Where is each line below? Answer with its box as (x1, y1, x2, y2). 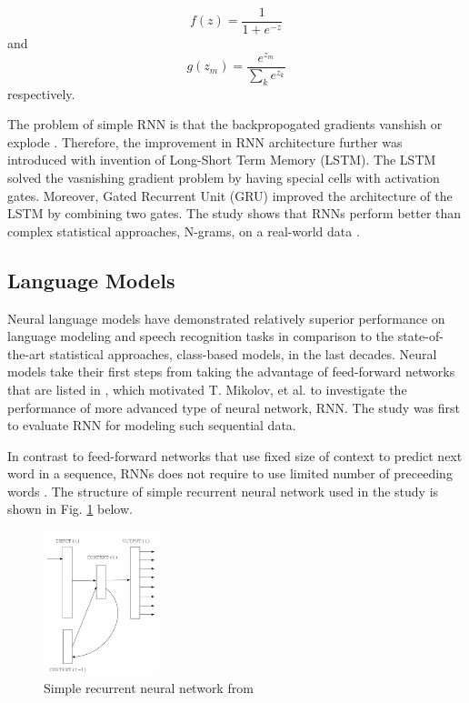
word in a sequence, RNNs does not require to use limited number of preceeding (7, 464, 453, 483)
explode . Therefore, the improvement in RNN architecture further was (7, 132, 403, 151)
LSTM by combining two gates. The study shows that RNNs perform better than (7, 204, 462, 223)
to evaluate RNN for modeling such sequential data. (7, 416, 296, 435)
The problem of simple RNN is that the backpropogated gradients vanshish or (7, 115, 443, 134)
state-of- (397, 326, 444, 346)
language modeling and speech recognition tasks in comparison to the (7, 326, 394, 346)
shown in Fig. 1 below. (7, 499, 133, 518)
